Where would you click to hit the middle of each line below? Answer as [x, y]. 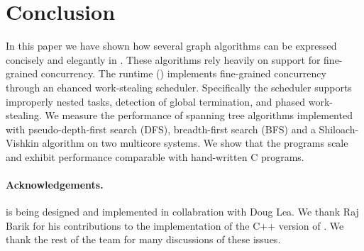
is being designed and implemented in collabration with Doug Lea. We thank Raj [182, 212]
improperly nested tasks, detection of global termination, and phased [156, 101]
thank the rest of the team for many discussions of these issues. [143, 239]
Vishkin [22, 143]
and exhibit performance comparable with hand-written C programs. [155, 156]
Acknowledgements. [55, 185]
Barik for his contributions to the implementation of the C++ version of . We [175, 225]
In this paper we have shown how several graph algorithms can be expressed [171, 46]
